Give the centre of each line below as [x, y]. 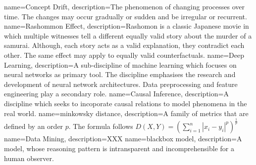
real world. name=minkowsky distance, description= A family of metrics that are [126, 113]
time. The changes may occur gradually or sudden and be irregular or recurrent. [126, 16]
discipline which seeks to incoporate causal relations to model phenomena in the [126, 103]
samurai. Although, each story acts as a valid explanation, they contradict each [124, 45]
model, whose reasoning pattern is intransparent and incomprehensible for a [119, 148]
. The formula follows [101, 126]
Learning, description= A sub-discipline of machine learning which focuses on [120, 64]
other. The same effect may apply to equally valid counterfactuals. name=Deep [124, 55]
